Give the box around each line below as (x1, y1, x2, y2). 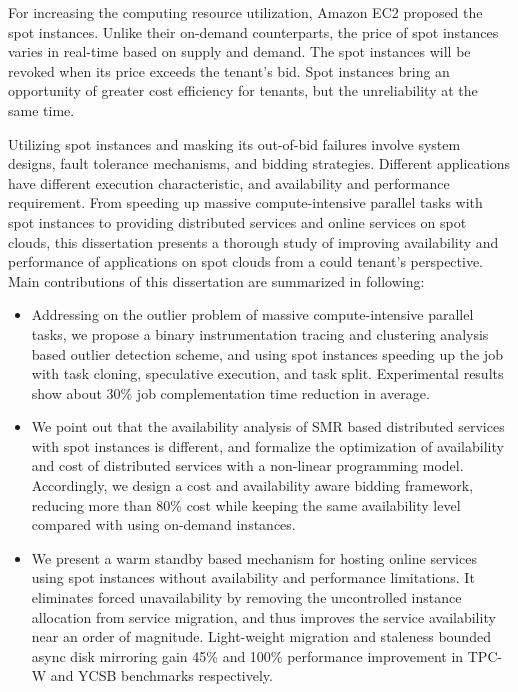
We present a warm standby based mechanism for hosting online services (31, 547, 477, 568)
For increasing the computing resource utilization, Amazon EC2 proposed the (8, 2, 483, 22)
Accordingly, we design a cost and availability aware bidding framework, (31, 475, 474, 496)
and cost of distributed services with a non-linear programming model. (31, 455, 464, 476)
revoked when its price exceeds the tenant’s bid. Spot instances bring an (8, 60, 450, 81)
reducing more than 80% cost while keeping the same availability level (31, 494, 461, 515)
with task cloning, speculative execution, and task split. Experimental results (31, 363, 504, 384)
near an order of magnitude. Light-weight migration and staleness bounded (31, 626, 491, 647)
